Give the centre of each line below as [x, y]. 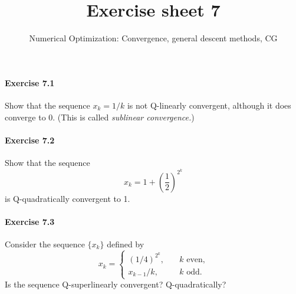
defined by [126, 244]
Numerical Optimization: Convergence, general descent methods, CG [153, 38]
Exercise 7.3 [30, 221]
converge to [25, 117]
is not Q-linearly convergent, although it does [209, 105]
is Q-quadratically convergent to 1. [68, 198]
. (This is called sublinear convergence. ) [124, 117]
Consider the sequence [45, 244]
